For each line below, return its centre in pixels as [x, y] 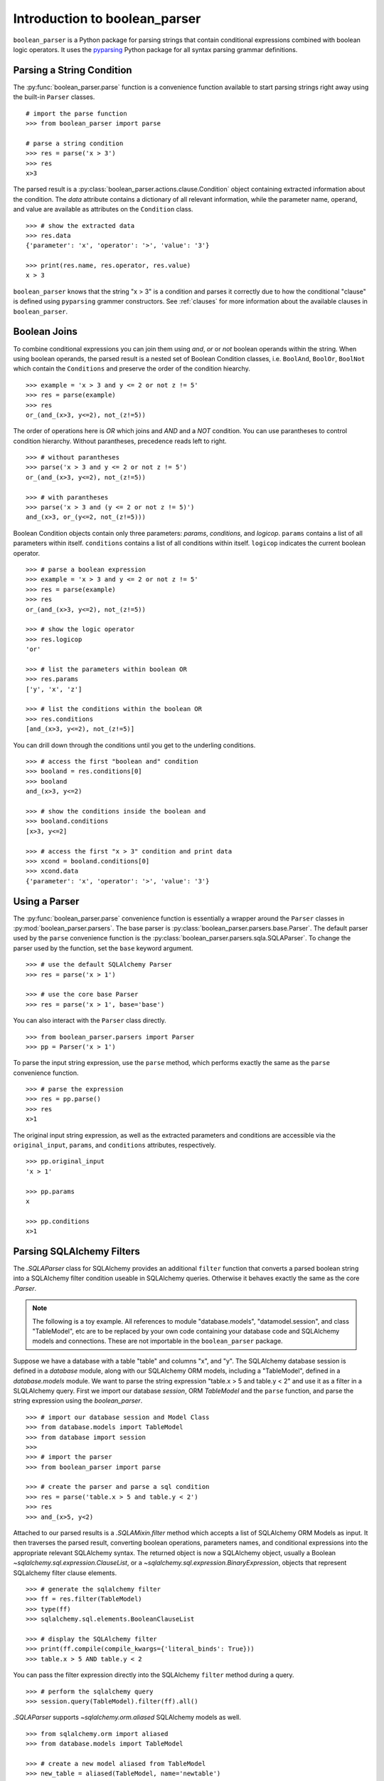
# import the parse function [76, 113]
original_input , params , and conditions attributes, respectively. [114, 1145]
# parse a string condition [75, 143]
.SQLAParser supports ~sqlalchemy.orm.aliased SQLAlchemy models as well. [127, 1718]
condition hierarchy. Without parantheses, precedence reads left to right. [120, 441]
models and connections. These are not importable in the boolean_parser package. [158, 1341]
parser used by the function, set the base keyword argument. [103, 948]
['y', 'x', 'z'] [54, 689]
